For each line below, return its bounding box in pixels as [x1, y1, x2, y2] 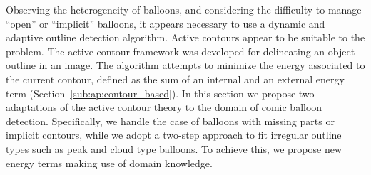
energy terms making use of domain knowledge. [6, 155, 213, 170]
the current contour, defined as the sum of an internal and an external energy [6, 71, 345, 86]
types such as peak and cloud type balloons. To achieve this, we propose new [6, 141, 342, 156]
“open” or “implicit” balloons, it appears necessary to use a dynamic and [6, 16, 325, 31]
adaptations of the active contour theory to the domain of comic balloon [6, 100, 322, 115]
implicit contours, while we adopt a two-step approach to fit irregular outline [6, 127, 342, 142]
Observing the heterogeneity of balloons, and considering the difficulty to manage [6, 2, 362, 16]
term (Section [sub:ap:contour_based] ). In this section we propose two [6, 85, 315, 100]
